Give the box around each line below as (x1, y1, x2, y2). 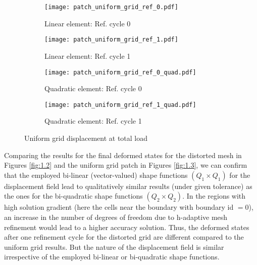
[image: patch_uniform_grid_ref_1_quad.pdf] (44, 101, 196, 108)
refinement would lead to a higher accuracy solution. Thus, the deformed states (4, 221, 249, 232)
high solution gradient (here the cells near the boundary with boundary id (4, 202, 234, 212)
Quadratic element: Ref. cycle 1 (44, 116, 142, 126)
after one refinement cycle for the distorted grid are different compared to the (4, 232, 244, 242)
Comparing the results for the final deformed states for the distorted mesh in (4, 149, 242, 160)
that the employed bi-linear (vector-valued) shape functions (4, 169, 188, 180)
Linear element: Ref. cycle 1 (44, 50, 131, 61)
